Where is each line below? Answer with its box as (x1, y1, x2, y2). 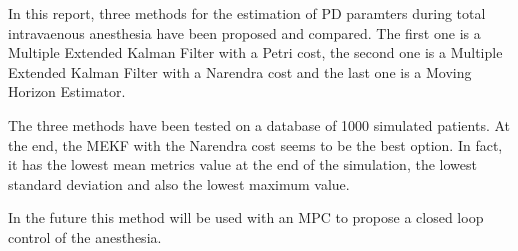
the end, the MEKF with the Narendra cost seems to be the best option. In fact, (8, 134, 503, 155)
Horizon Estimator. (8, 81, 126, 102)
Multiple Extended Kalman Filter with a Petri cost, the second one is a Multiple (8, 42, 503, 63)
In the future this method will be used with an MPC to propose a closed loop (8, 207, 484, 228)
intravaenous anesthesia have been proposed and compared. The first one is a (8, 22, 481, 43)
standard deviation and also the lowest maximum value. (8, 173, 350, 194)
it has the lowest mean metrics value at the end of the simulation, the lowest (8, 154, 477, 175)
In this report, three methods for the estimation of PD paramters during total (8, 3, 486, 23)
